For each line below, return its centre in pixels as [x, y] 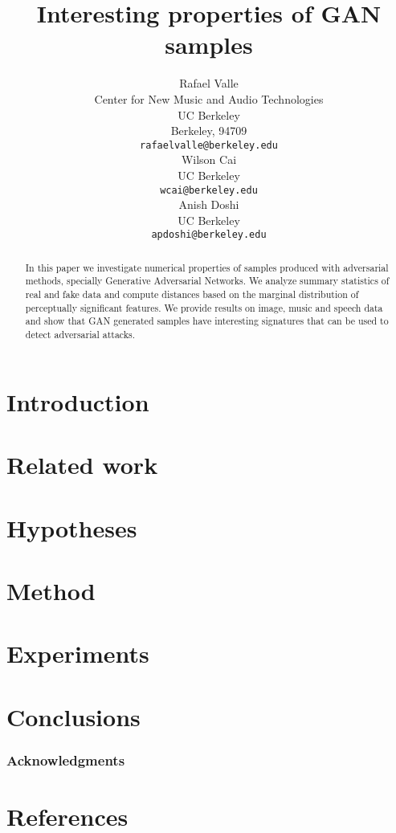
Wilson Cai [209, 159]
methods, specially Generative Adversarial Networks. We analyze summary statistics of [207, 281]
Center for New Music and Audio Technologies [209, 98]
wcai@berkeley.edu [209, 190]
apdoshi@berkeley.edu [209, 235]
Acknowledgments [66, 759]
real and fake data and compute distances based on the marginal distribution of [192, 294]
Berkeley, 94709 [209, 131]
